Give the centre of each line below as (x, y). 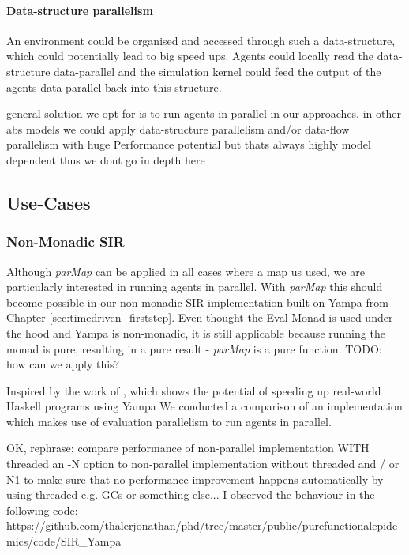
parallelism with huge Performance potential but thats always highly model (189, 144)
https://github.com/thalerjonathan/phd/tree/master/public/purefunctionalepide (202, 525)
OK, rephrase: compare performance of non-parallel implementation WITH (188, 448)
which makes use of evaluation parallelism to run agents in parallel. (169, 421)
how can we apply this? (63, 364)
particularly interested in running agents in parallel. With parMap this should (195, 287)
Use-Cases (49, 202)
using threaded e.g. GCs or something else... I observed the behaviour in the (191, 495)
